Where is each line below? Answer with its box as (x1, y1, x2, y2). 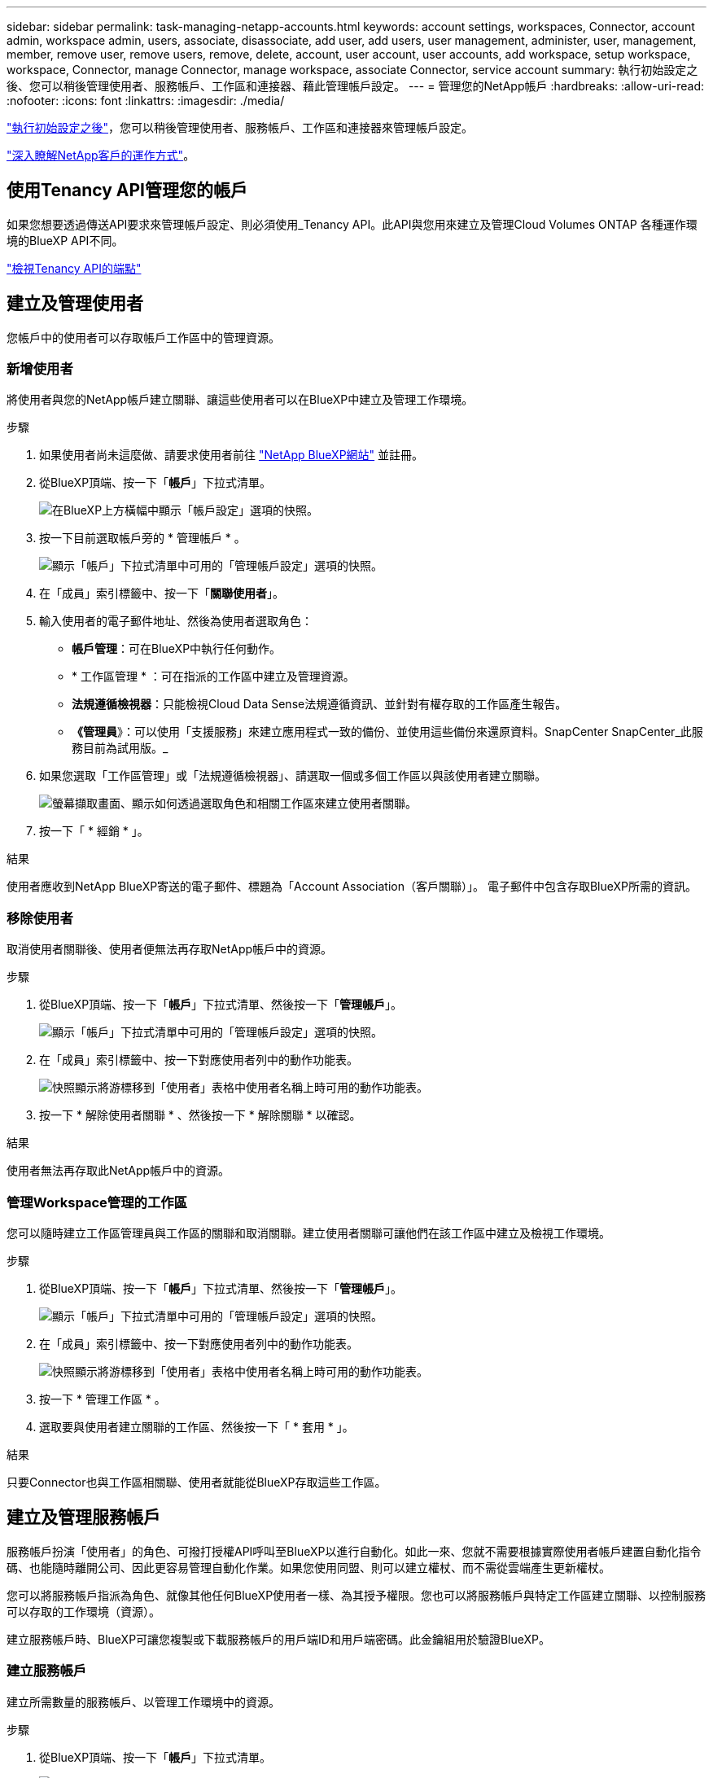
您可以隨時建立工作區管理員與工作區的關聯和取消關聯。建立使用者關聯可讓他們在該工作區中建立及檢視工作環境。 (7, 1225, 610, 1240)
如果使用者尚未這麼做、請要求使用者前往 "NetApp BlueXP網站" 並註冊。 (39, 448, 424, 462)
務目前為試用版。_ (72, 741, 168, 755)
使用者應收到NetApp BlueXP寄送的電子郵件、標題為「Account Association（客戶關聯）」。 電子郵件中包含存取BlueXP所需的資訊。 (7, 879, 697, 894)
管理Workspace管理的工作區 (7, 1193, 187, 1211)
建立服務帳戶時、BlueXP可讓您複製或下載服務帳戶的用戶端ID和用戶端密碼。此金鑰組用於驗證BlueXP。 (7, 1631, 551, 1646)
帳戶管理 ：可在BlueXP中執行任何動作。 (72, 642, 282, 656)
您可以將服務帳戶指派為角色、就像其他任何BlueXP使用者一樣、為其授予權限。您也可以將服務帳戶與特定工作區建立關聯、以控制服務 (7, 1587, 706, 1602)
